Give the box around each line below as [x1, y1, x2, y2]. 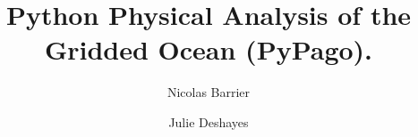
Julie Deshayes [168, 112, 249, 131]
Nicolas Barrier [166, 83, 251, 101]
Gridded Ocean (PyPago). [44, 31, 373, 68]
